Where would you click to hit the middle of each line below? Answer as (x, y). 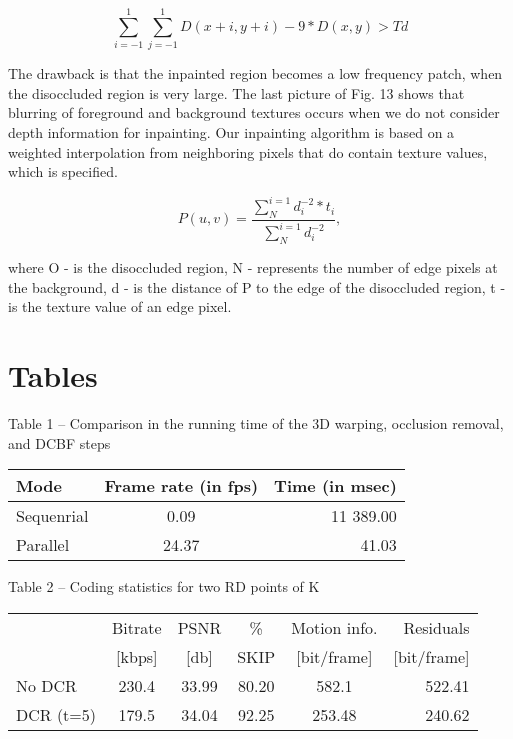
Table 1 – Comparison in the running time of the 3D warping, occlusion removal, (256, 423)
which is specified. (63, 171)
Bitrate (137, 627)
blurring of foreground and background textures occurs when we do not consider (254, 112)
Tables (53, 375)
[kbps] (137, 656)
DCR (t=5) (56, 714)
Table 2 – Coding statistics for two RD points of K (164, 586)
